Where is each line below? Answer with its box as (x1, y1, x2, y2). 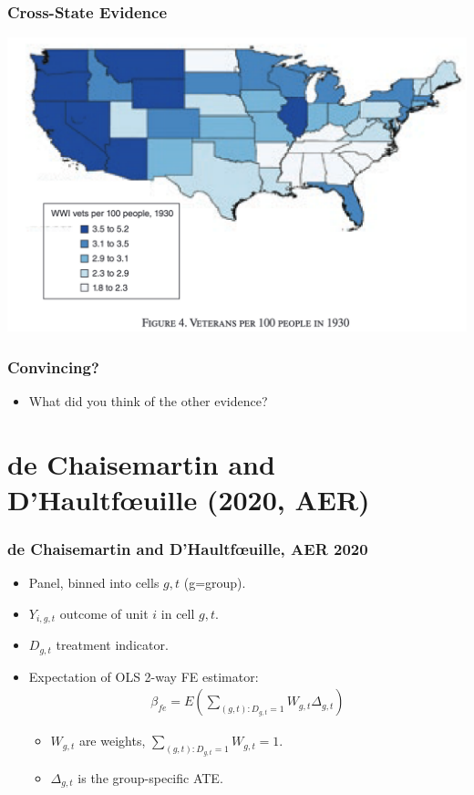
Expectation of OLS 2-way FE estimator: (28, 666, 259, 685)
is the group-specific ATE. (77, 768, 223, 787)
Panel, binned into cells (28, 573, 160, 592)
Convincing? (7, 355, 99, 378)
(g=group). (183, 573, 246, 592)
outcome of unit (59, 603, 149, 622)
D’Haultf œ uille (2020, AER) (7, 480, 370, 518)
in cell (160, 603, 195, 622)
